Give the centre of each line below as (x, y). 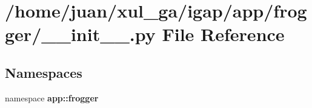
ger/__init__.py (80, 34)
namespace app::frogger (52, 97)
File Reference (223, 34)
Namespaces (44, 72)
